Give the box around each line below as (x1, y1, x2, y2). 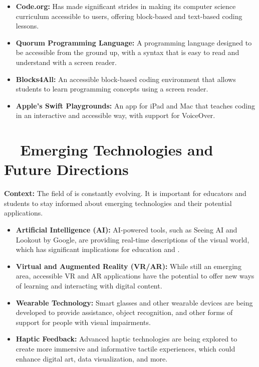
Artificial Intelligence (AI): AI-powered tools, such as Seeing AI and (16, 224, 237, 235)
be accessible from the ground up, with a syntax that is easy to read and (16, 47, 239, 57)
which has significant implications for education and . (16, 244, 180, 254)
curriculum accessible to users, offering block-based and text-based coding (16, 10, 242, 21)
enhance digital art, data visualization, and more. (16, 353, 168, 363)
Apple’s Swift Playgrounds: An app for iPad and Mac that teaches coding (16, 100, 255, 110)
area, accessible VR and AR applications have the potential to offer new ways (16, 270, 254, 281)
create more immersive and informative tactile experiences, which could (16, 343, 235, 353)
